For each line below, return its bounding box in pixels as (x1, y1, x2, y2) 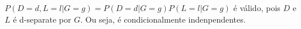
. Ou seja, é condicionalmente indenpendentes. (80, 13, 246, 25)
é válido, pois (233, 2, 281, 13)
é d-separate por (13, 13, 71, 25)
